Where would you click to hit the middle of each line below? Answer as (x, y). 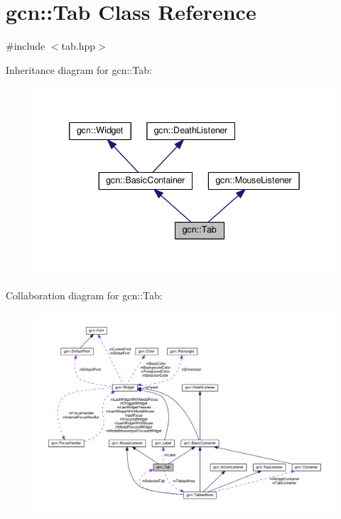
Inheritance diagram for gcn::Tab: (79, 69)
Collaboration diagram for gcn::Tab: (84, 295)
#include (26, 46)
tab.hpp (79, 46)
